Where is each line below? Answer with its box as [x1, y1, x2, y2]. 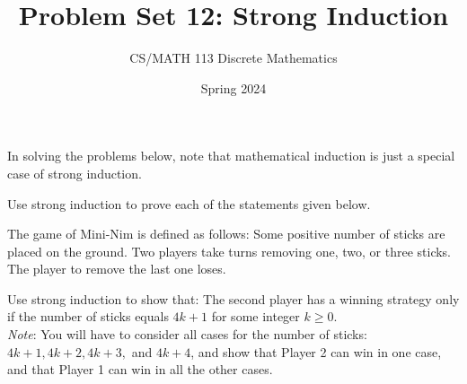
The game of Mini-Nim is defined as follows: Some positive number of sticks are [7, 224, 445, 243]
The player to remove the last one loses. [7, 259, 226, 278]
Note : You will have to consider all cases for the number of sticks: [7, 325, 367, 344]
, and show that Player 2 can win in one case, [190, 342, 442, 361]
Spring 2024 [200, 78, 267, 97]
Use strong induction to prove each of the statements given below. [7, 194, 371, 213]
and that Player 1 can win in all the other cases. [7, 360, 273, 379]
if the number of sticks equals [7, 307, 169, 326]
